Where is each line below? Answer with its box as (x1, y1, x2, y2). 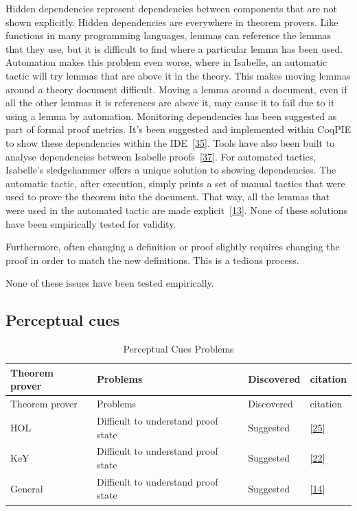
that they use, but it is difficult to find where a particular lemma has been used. (5, 41, 343, 56)
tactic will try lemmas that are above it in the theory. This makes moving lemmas (5, 68, 351, 82)
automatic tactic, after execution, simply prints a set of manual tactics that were (5, 176, 345, 190)
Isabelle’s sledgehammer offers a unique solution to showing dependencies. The (5, 163, 336, 177)
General (10, 481, 43, 495)
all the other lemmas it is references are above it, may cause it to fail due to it (5, 95, 335, 110)
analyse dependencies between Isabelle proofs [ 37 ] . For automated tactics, (5, 149, 316, 163)
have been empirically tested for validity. (5, 216, 176, 230)
